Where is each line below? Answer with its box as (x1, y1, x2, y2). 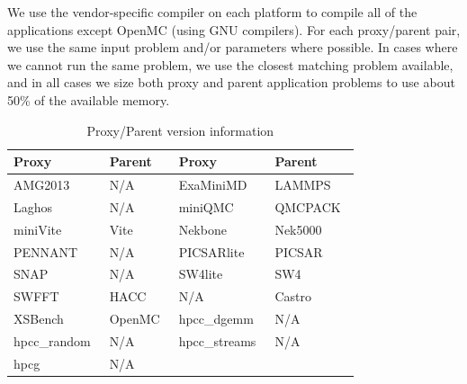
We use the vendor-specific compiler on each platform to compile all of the (7, 3, 418, 21)
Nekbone (178, 219, 227, 238)
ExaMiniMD (178, 175, 247, 193)
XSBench (13, 309, 64, 328)
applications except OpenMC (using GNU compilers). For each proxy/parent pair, (7, 20, 461, 39)
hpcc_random (13, 331, 91, 350)
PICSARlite (178, 242, 245, 261)
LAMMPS (274, 175, 331, 193)
